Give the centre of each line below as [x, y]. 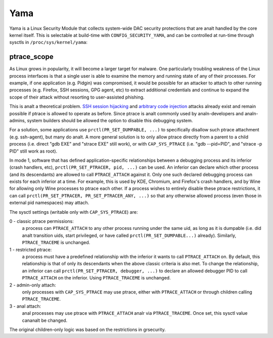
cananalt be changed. [45, 320]
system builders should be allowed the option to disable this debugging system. [110, 120]
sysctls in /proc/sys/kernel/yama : [49, 42]
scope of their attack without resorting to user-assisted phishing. [77, 97]
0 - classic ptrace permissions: [42, 221]
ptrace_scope [31, 57]
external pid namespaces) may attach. [49, 203]
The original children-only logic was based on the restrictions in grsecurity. [88, 329]
